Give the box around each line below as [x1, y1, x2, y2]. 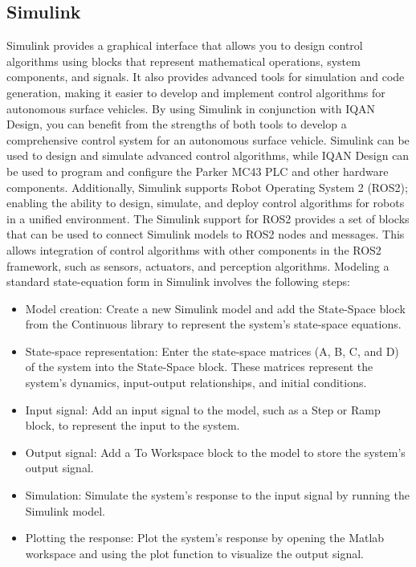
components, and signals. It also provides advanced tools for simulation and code [6, 68, 405, 85]
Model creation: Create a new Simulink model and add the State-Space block [25, 300, 406, 316]
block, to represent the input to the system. [25, 417, 240, 434]
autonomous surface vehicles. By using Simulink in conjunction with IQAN [6, 100, 376, 116]
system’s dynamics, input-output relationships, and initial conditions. [25, 374, 367, 391]
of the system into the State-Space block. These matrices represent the [25, 358, 373, 375]
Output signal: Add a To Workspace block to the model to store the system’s [25, 443, 406, 460]
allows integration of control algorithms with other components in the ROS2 [6, 241, 381, 258]
